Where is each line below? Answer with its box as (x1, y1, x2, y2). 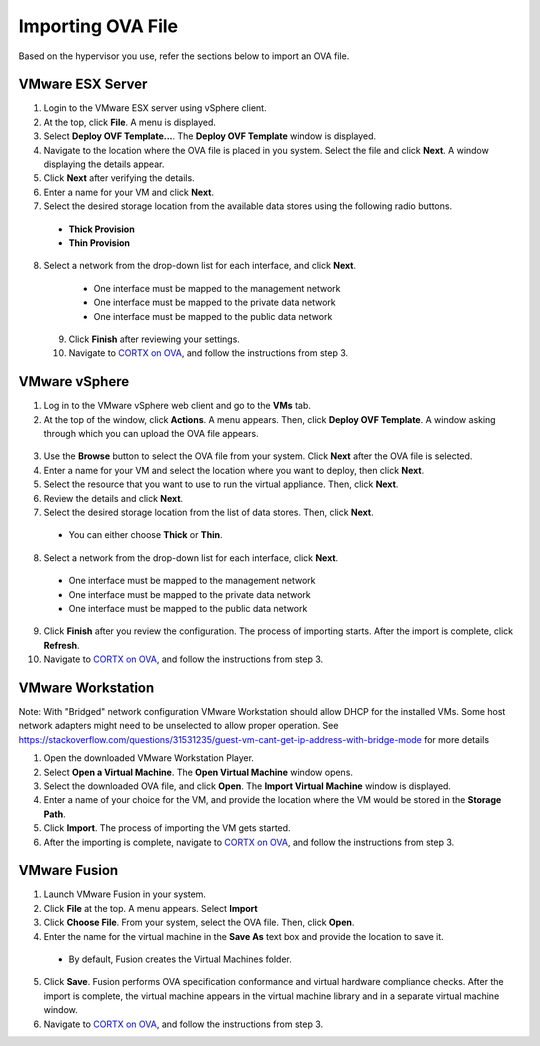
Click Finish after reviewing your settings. (68, 333, 240, 345)
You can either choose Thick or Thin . (68, 529, 223, 541)
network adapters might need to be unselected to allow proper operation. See (18, 720, 339, 732)
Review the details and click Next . (43, 492, 184, 504)
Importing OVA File (18, 15, 179, 37)
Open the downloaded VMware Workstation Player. (43, 752, 255, 764)
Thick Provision (68, 223, 135, 235)
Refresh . (43, 639, 80, 651)
